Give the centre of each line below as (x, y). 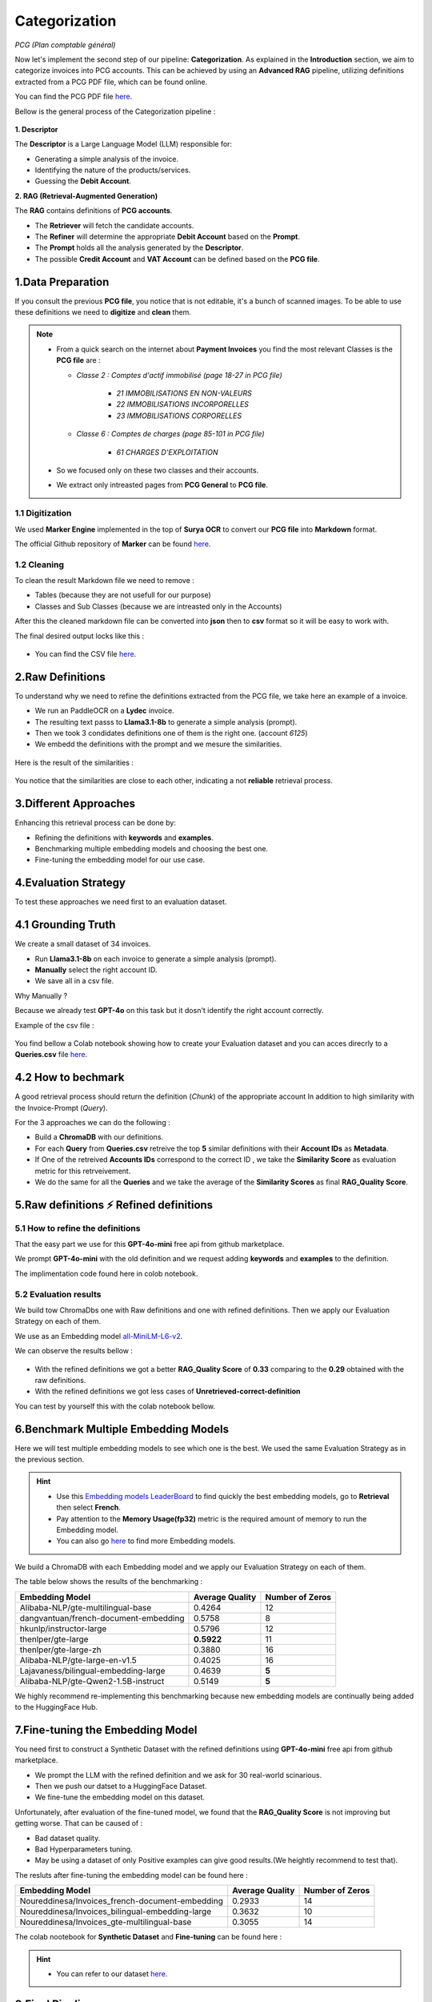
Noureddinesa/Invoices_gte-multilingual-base (106, 1922)
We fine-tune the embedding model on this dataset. (120, 1797)
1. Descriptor (36, 129)
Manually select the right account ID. (96, 970)
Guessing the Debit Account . (83, 181)
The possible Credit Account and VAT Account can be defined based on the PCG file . (177, 259)
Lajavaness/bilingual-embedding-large (92, 1670)
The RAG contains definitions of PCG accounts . (94, 211)
